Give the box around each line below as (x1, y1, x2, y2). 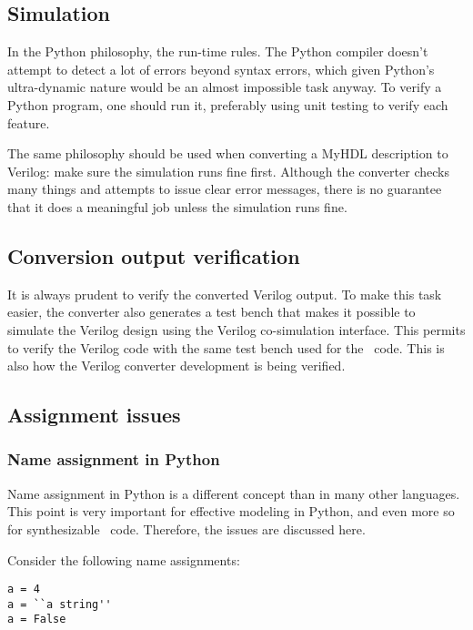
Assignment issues (7, 401, 181, 429)
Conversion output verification (7, 241, 300, 269)
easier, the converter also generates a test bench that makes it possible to (7, 302, 416, 321)
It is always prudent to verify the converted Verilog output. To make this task (7, 284, 442, 303)
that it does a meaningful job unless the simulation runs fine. (7, 197, 347, 216)
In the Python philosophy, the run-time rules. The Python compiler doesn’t (7, 42, 428, 61)
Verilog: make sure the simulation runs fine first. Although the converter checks (7, 161, 449, 180)
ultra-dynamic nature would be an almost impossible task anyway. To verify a (7, 77, 442, 97)
